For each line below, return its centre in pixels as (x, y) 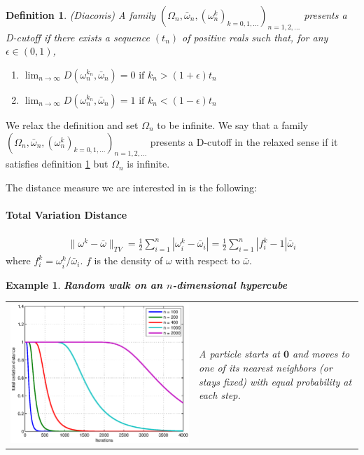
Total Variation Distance (66, 215)
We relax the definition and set (72, 124)
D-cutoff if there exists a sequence (78, 37)
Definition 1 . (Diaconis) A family (81, 15)
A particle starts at (239, 354)
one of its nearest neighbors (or (265, 367)
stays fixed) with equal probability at (275, 381)
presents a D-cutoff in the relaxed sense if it (244, 141)
